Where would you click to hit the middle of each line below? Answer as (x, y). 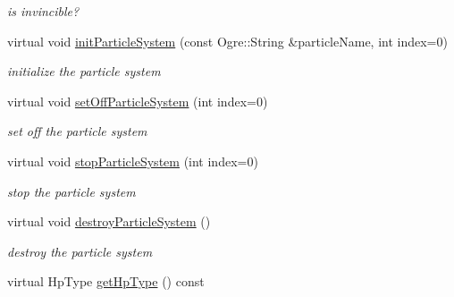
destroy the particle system (80, 251)
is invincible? (43, 11)
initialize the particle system (84, 71)
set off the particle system (77, 131)
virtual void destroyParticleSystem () (109, 221)
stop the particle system (71, 191)
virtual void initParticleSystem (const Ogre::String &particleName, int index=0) (227, 41)
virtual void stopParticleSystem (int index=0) (133, 161)
